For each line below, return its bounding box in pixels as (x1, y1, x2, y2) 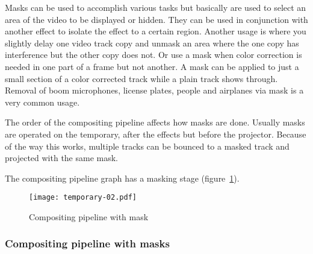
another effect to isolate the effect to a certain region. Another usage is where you (5, 25, 306, 37)
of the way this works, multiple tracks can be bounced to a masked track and (5, 139, 290, 152)
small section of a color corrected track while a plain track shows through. (5, 72, 278, 84)
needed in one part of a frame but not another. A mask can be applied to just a (5, 60, 299, 72)
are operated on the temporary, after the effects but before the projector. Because (5, 127, 306, 140)
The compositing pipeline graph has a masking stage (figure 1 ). (5, 171, 240, 184)
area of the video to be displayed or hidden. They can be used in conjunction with (5, 13, 308, 25)
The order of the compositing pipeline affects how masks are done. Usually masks (5, 116, 305, 129)
